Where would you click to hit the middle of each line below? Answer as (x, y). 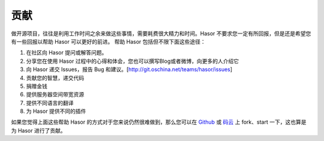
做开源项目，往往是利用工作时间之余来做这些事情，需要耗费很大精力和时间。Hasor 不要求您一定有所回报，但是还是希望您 (161, 33)
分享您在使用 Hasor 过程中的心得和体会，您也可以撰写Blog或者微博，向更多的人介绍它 (133, 61)
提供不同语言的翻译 (50, 103)
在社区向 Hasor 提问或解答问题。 (67, 53)
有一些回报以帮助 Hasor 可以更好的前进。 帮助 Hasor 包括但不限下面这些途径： (109, 41)
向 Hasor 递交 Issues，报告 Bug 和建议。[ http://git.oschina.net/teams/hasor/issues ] (129, 69)
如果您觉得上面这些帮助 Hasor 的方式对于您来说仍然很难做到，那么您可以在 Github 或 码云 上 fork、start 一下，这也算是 (159, 122)
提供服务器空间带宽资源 (55, 94)
